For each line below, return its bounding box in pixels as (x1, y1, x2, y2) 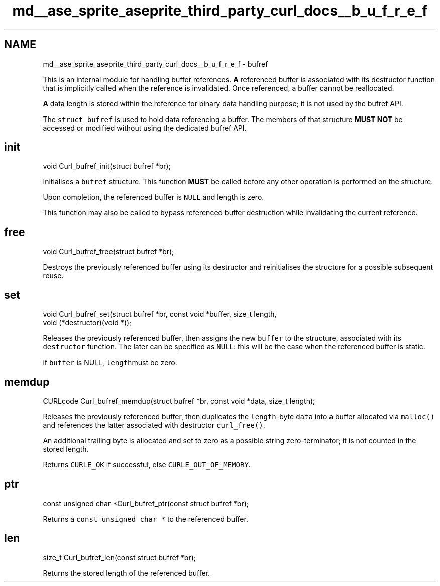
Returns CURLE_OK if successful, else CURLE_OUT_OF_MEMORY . (43, 460, 251, 469)
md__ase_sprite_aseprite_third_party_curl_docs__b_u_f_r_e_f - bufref (43, 59, 268, 68)
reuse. (43, 271, 64, 280)
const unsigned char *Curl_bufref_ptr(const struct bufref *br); (43, 499, 249, 508)
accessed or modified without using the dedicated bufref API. (43, 123, 247, 132)
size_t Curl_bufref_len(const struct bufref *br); (43, 553, 196, 562)
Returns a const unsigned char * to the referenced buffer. (43, 514, 248, 523)
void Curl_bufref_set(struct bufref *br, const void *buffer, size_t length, (43, 310, 277, 319)
